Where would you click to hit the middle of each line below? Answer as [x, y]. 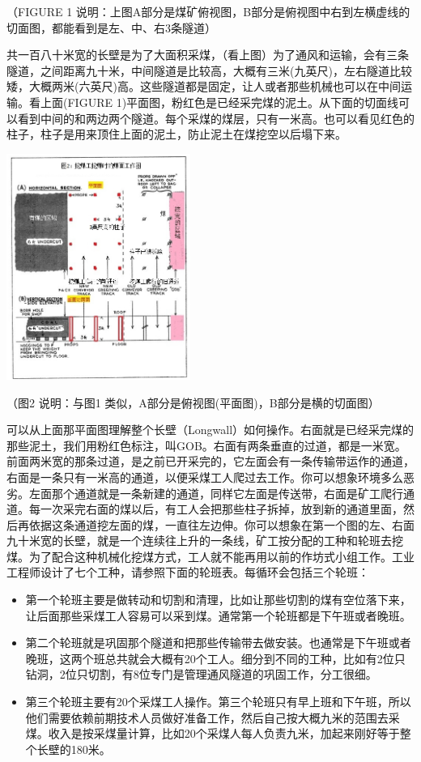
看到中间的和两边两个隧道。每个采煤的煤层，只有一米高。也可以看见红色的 [216, 118]
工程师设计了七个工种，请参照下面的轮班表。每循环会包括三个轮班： [188, 572]
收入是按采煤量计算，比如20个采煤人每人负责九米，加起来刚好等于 [224, 733]
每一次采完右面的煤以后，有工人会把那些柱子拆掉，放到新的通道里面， [216, 509]
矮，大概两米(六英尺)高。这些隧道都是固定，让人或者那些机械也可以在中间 [204, 86]
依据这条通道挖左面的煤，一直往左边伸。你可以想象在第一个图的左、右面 [221, 524]
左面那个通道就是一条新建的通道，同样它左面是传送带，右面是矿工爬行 [216, 493]
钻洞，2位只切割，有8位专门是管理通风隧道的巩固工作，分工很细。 [201, 674]
